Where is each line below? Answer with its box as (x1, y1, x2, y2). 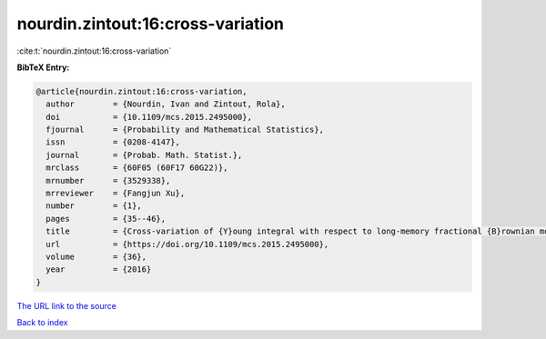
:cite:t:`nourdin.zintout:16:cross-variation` (16, 45, 172, 56)
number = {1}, (45, 201, 143, 211)
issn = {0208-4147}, (45, 137, 181, 147)
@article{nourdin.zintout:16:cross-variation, (35, 86, 248, 96)
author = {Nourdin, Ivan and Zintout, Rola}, (45, 99, 286, 109)
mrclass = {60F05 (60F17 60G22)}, (45, 163, 228, 173)
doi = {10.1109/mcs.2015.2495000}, (45, 112, 252, 122)
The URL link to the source (16, 300, 117, 311)
